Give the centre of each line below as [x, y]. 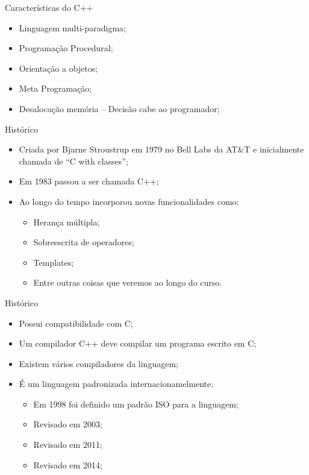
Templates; [54, 262]
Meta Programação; [55, 88]
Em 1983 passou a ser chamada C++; [89, 181]
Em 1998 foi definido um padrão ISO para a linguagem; [136, 404]
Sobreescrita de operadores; [84, 242]
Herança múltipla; [67, 222]
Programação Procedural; [66, 48]
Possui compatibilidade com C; [76, 323]
